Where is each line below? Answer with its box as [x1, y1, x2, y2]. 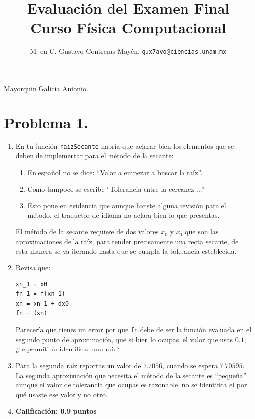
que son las [185, 226, 219, 237]
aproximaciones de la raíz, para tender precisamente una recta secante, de [15, 236, 239, 246]
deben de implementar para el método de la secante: [15, 150, 174, 161]
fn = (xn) [15, 310, 48, 317]
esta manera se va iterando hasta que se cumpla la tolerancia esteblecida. [15, 245, 237, 256]
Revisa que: [15, 262, 51, 273]
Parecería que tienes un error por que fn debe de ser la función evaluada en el [15, 324, 252, 335]
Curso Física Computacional [30, 17, 226, 37]
